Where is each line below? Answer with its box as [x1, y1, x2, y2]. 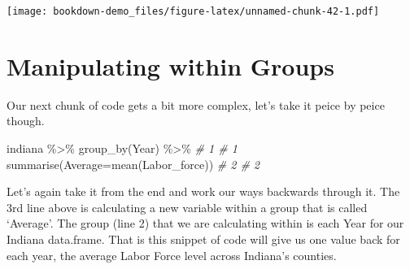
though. [7, 112, 45, 129]
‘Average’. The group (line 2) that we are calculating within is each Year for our [7, 215, 404, 232]
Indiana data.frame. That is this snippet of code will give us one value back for [7, 230, 400, 247]
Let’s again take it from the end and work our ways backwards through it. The [7, 183, 400, 200]
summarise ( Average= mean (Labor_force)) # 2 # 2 [7, 155, 260, 172]
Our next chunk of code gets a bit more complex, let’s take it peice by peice [7, 96, 385, 113]
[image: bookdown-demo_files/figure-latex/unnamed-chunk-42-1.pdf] [7, 6, 380, 17]
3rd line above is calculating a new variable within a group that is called [7, 198, 368, 215]
